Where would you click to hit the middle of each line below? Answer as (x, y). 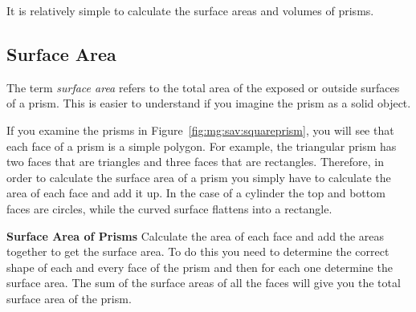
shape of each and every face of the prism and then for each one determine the (200, 267)
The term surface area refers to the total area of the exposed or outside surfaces (203, 87)
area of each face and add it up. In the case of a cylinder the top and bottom (196, 193)
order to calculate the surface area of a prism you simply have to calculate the (199, 177)
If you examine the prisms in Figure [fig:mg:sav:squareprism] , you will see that (200, 130)
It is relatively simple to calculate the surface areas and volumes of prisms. (190, 10)
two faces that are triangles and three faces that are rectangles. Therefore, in (195, 162)
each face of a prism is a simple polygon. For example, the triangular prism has (202, 146)
